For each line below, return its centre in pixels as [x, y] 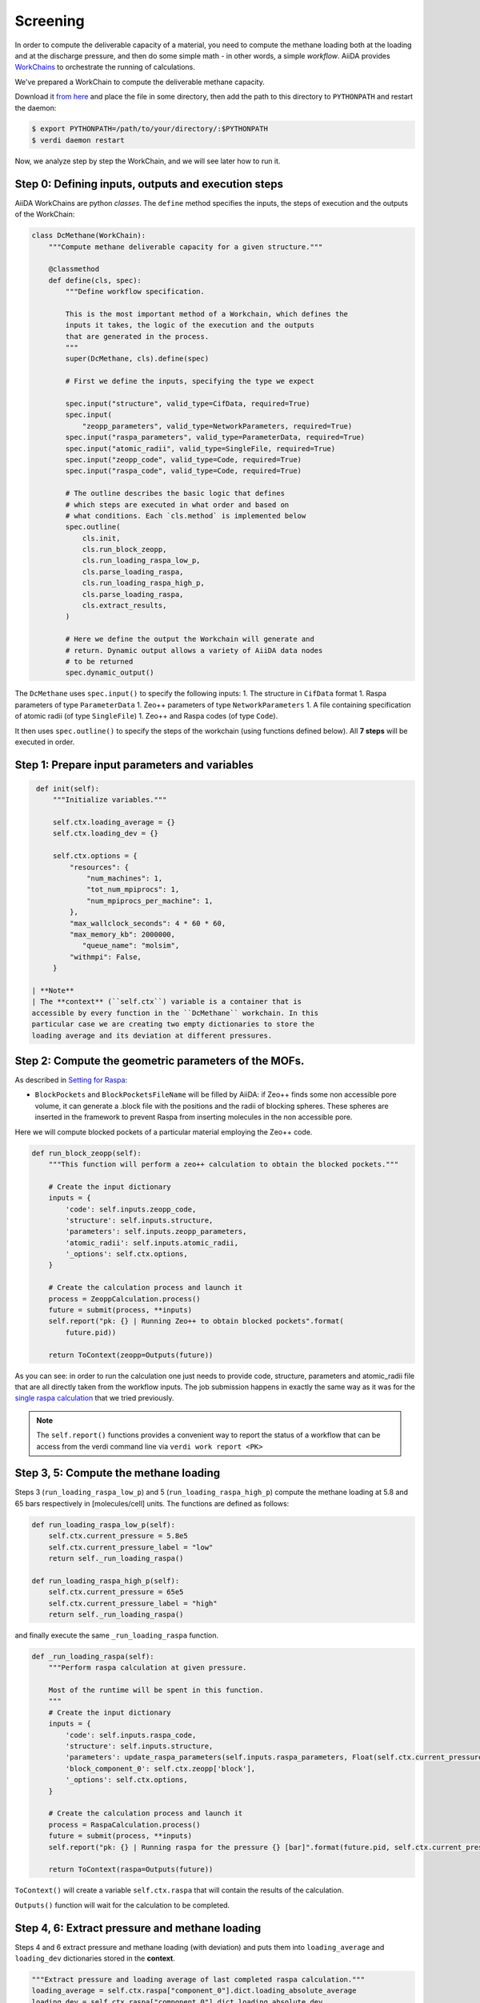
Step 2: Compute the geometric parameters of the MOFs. [160, 1060]
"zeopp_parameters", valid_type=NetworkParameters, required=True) [217, 426]
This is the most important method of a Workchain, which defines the [206, 314]
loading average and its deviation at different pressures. [152, 1035]
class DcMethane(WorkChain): [89, 236]
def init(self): [68, 788]
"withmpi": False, [105, 957]
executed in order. [45, 742]
